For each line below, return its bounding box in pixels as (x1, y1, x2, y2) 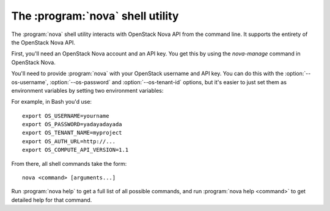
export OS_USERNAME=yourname (22, 112, 109, 119)
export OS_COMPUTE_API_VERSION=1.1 (22, 146, 129, 154)
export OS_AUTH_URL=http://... (22, 138, 116, 145)
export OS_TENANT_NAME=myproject (22, 129, 122, 137)
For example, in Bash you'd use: (11, 98, 92, 105)
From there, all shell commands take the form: (11, 160, 127, 167)
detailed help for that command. (11, 196, 92, 204)
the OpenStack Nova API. (11, 38, 76, 46)
